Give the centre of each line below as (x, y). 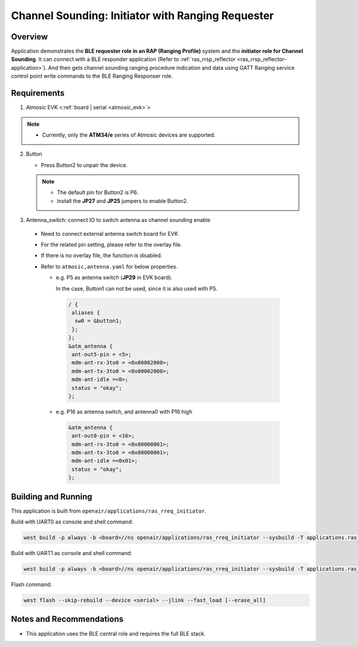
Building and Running (52, 496)
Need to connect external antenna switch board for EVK (109, 233)
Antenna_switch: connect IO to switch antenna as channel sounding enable (118, 220)
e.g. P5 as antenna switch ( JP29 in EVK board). (114, 278)
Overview (30, 37)
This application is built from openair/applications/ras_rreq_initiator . (109, 511)
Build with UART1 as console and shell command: (72, 553)
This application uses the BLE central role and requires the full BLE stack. (116, 633)
